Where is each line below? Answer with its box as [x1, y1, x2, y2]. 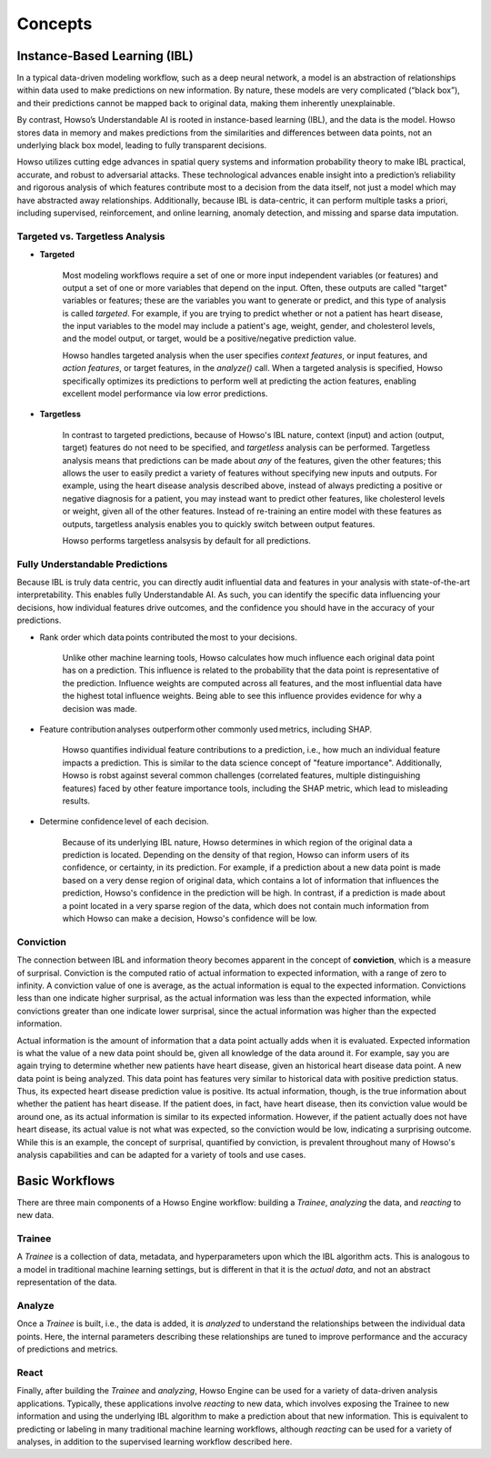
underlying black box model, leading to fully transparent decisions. [16, 140, 267, 151]
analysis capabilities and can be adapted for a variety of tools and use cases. [16, 1150, 306, 1161]
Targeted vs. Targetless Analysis [16, 230, 165, 243]
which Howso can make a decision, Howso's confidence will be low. [62, 914, 317, 924]
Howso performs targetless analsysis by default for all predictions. [62, 534, 311, 545]
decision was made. [62, 703, 138, 714]
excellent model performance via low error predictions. [62, 388, 268, 399]
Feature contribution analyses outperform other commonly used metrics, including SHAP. [39, 724, 373, 734]
